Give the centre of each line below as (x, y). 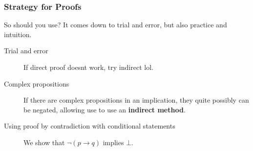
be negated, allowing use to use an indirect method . (105, 109)
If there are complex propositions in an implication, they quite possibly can (136, 100)
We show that (44, 142)
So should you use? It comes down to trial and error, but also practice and (116, 25)
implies (113, 142)
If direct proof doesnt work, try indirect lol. (88, 67)
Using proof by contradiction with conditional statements (90, 126)
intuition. (18, 34)
